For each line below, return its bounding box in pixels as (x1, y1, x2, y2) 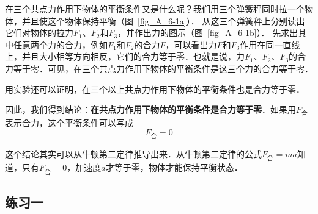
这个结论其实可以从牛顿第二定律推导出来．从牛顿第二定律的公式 (5, 148, 262, 160)
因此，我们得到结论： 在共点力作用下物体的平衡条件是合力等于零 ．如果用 (5, 103, 296, 116)
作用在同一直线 (240, 38, 300, 51)
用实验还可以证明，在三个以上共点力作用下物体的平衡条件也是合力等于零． (5, 82, 305, 95)
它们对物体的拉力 (5, 26, 73, 39)
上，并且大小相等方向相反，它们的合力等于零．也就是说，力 (5, 50, 245, 63)
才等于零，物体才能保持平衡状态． (105, 161, 243, 174)
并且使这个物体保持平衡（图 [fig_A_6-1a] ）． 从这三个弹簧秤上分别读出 (21, 14, 305, 27)
